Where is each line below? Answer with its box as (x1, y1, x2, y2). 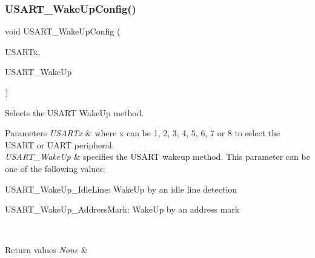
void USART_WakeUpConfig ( (5, 25, 121, 38)
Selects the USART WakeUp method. (5, 106, 144, 119)
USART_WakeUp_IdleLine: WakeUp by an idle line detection (5, 182, 237, 195)
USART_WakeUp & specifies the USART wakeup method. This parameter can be (5, 150, 310, 163)
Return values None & (5, 243, 88, 256)
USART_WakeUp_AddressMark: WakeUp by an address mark (5, 203, 240, 216)
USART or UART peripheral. (5, 138, 114, 151)
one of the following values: (5, 162, 105, 174)
